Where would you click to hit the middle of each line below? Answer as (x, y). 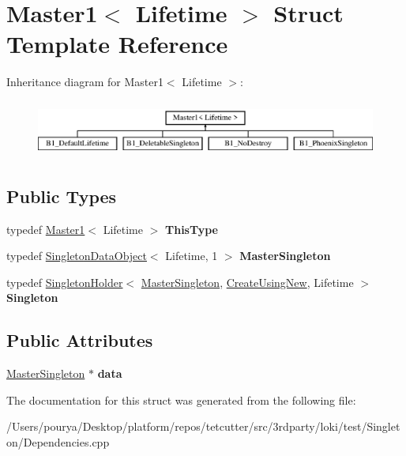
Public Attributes (80, 340)
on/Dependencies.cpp (58, 442)
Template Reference (117, 44)
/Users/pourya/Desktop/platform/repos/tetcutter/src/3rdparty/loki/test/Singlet (203, 426)
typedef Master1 (46, 229)
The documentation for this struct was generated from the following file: (181, 399)
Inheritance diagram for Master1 (85, 82)
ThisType (191, 229)
